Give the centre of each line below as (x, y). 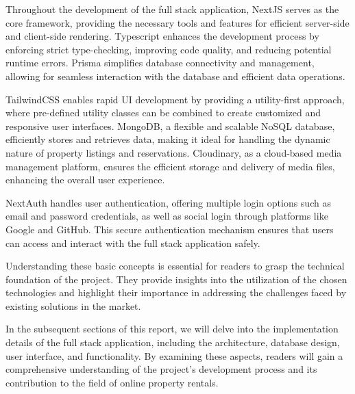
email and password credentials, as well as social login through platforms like (167, 216)
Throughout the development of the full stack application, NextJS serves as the (172, 9)
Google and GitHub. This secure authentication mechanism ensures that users (170, 229)
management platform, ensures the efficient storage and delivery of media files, (170, 166)
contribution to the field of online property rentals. (112, 382)
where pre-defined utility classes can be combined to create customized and (163, 113)
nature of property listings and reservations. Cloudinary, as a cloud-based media (174, 152)
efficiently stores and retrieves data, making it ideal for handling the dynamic (168, 139)
